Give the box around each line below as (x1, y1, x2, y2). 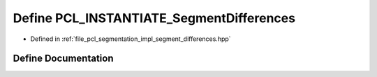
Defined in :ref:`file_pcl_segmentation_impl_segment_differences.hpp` (30, 35, 231, 43)
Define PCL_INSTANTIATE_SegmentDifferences (13, 10, 296, 26)
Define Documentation (13, 53, 114, 65)
